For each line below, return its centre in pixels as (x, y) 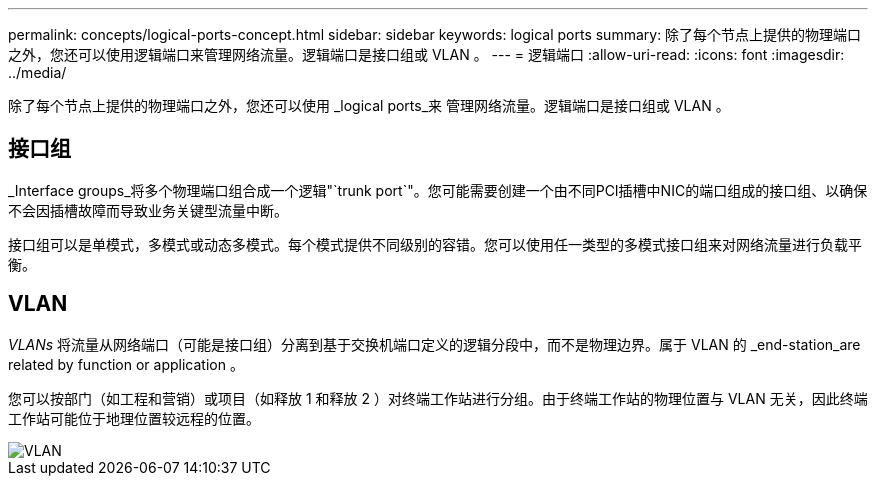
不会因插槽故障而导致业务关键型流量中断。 (148, 210)
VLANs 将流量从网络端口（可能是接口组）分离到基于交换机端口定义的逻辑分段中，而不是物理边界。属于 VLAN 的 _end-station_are (434, 344)
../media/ (37, 72)
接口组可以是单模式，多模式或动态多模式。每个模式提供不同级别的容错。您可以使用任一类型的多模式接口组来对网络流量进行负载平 (435, 244)
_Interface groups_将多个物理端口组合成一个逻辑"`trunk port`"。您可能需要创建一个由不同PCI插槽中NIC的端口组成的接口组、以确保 (438, 190)
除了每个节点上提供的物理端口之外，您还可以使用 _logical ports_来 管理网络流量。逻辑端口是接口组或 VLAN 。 (369, 105)
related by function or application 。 (126, 364)
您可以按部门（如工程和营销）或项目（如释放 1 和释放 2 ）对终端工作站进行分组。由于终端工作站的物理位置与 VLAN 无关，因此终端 (438, 398)
